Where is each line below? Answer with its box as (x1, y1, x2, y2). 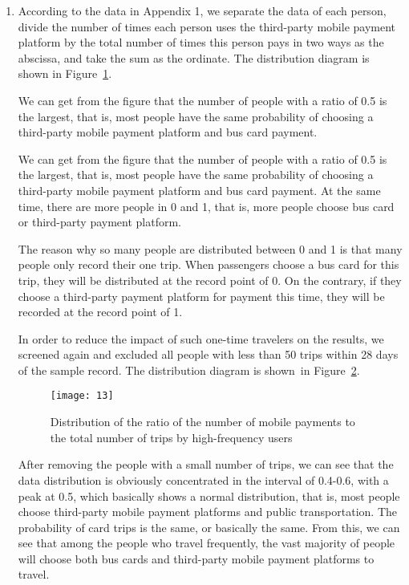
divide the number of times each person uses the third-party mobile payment (18, 18, 396, 35)
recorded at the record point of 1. (18, 303, 183, 320)
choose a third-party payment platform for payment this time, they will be (18, 287, 385, 304)
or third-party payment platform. (18, 213, 181, 230)
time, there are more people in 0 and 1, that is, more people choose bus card (18, 197, 395, 214)
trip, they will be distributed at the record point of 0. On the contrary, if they (18, 271, 402, 288)
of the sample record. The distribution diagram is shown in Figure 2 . (18, 361, 360, 378)
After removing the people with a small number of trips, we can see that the (18, 456, 394, 473)
